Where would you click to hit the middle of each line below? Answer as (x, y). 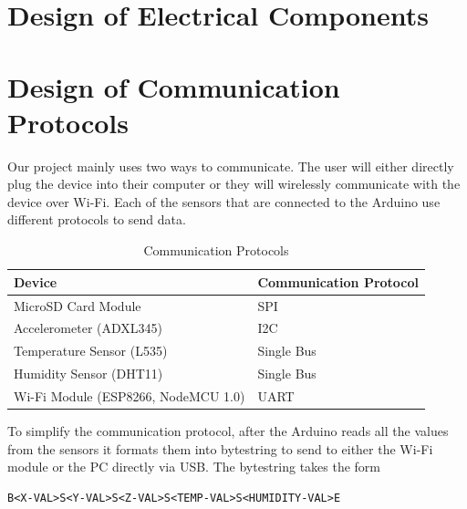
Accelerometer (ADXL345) (88, 328)
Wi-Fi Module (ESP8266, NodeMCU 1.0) (130, 395)
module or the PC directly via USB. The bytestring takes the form (194, 467)
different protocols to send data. (97, 219)
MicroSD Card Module (78, 305)
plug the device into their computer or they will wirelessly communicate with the (234, 184)
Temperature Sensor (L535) (91, 351)
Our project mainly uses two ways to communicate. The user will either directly (231, 166)
